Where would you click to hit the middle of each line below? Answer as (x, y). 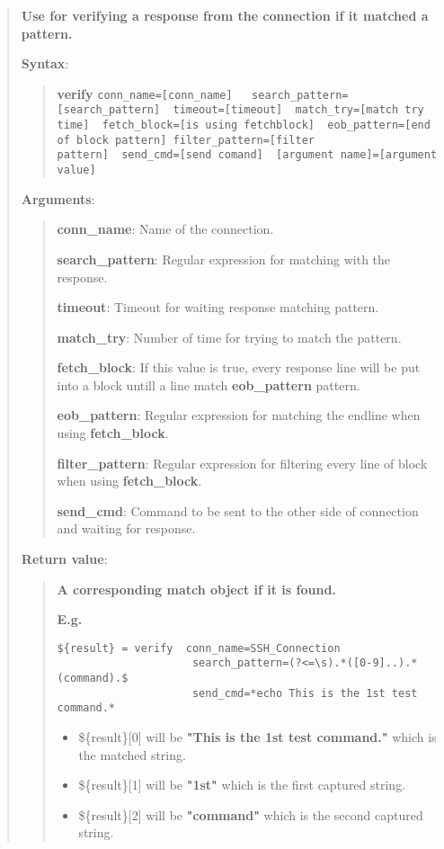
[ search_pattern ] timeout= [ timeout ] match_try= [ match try (240, 110)
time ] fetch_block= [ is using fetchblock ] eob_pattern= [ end (244, 125)
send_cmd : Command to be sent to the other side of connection (238, 510)
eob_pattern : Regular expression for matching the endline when (239, 415)
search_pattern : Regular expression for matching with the (224, 259)
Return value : (64, 559)
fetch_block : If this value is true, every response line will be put (239, 367)
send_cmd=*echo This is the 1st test (305, 693)
